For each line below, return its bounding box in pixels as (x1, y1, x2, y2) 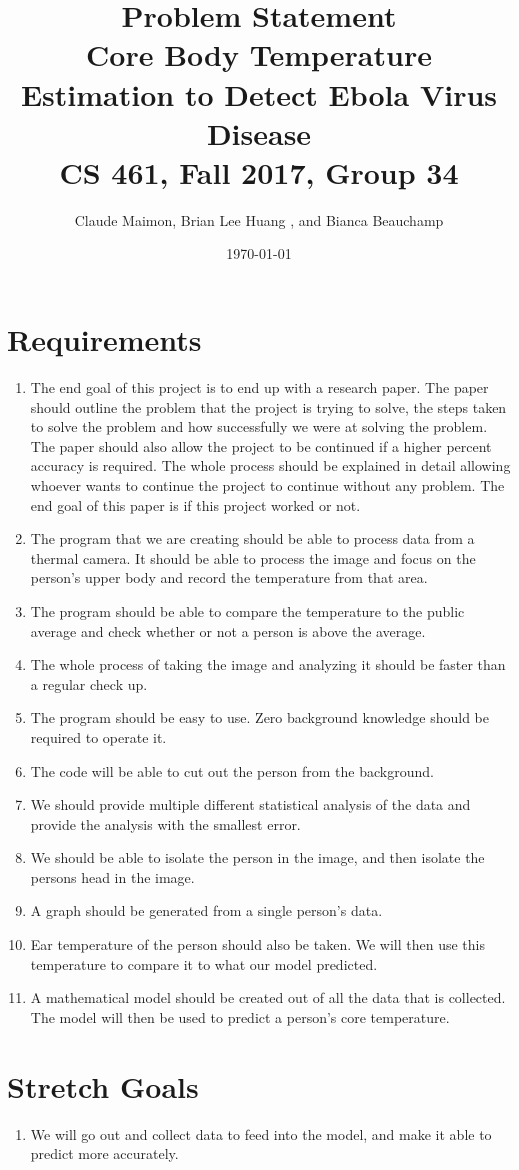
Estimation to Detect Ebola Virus (20, 73, 498, 114)
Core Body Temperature (86, 34, 432, 75)
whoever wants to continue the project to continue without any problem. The (30, 474, 505, 495)
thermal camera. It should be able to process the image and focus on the (30, 547, 476, 568)
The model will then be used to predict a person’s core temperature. (30, 1006, 450, 1027)
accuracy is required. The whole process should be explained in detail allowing (30, 455, 511, 476)
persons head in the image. (30, 866, 195, 887)
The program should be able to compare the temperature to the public (30, 600, 465, 621)
